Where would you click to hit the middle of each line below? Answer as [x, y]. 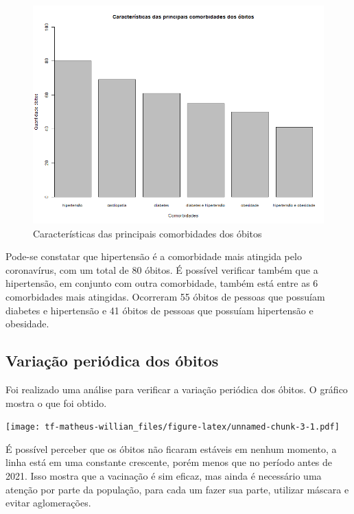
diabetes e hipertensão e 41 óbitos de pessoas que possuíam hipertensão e [160, 310]
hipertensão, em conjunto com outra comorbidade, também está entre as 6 [162, 283]
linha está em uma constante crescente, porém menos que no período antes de [169, 462]
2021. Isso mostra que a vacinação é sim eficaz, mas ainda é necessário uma [164, 475]
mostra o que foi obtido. [56, 402]
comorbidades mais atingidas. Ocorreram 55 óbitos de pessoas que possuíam [165, 296]
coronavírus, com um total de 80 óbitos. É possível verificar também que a [162, 269]
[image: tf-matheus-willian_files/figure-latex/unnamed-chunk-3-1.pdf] [173, 427]
